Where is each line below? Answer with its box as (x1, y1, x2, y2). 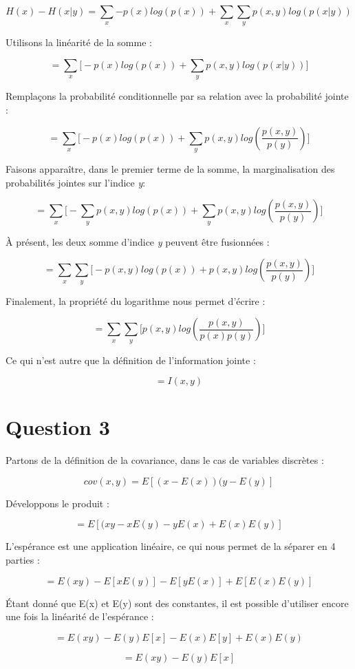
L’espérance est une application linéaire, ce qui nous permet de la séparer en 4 (6, 539, 336, 553)
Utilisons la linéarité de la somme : (6, 35, 152, 50)
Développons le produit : (6, 496, 109, 510)
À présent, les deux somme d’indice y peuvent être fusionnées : (6, 234, 270, 248)
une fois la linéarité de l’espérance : (6, 609, 154, 624)
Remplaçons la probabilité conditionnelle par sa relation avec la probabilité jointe (6, 89, 349, 103)
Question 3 (6, 413, 110, 441)
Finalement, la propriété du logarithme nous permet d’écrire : (6, 293, 266, 308)
